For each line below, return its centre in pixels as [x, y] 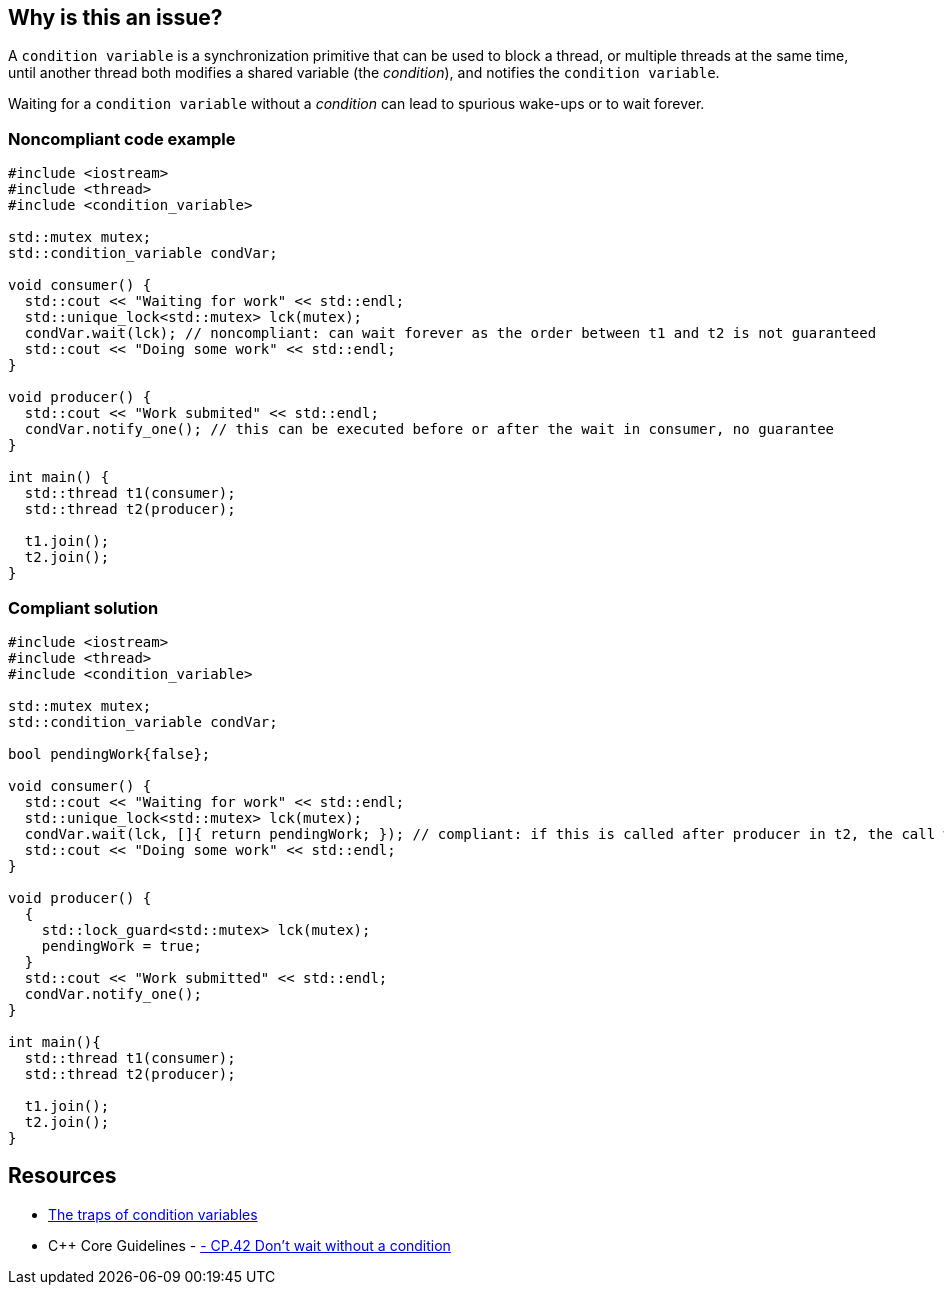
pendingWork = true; [121, 945]
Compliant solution [83, 607]
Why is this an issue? [115, 17]
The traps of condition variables [153, 1214]
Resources [62, 1176]
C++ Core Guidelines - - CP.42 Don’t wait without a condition [249, 1245]
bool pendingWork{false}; [109, 753]
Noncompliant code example [122, 138]
